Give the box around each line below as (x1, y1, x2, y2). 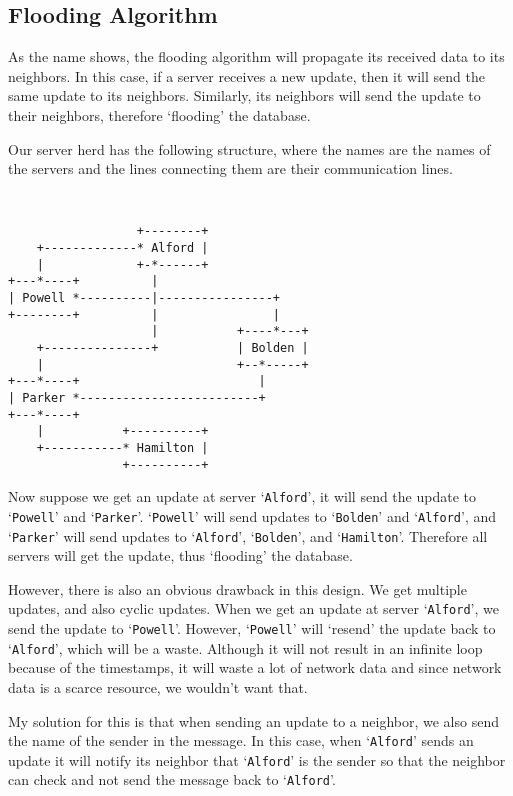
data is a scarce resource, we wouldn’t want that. (8, 676, 308, 697)
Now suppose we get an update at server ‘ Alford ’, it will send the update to (8, 486, 476, 507)
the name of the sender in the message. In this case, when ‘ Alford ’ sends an (8, 730, 474, 751)
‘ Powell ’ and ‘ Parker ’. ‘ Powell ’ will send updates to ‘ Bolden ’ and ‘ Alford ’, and (8, 505, 497, 526)
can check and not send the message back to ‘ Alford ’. (8, 769, 336, 790)
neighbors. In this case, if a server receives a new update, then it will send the (8, 65, 485, 86)
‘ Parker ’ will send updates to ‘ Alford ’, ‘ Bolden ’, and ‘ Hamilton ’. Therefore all (8, 525, 488, 546)
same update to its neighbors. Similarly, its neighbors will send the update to (8, 85, 481, 106)
